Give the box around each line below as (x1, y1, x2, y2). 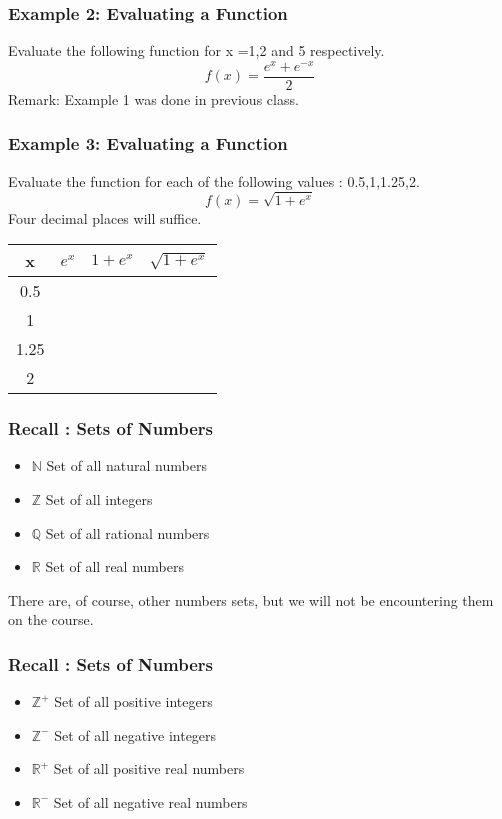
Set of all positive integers (54, 691, 213, 712)
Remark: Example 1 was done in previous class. (8, 88, 299, 109)
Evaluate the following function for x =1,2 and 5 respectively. (8, 40, 385, 61)
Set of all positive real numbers (53, 758, 245, 779)
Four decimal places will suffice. (8, 207, 202, 228)
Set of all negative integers (54, 724, 217, 745)
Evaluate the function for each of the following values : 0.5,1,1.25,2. (8, 170, 420, 191)
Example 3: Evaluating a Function (8, 131, 288, 156)
